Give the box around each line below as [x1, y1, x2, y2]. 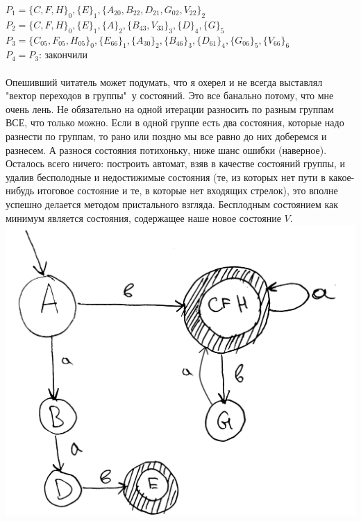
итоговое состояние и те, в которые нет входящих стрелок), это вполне [37, 183, 338, 198]
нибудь [6, 183, 35, 198]
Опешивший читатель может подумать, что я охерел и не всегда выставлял [6, 74, 323, 89]
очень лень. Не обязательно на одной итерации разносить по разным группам [6, 101, 334, 116]
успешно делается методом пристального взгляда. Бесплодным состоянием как [6, 196, 339, 211]
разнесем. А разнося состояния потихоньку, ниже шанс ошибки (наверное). [6, 142, 327, 157]
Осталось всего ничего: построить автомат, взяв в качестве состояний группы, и [6, 156, 346, 171]
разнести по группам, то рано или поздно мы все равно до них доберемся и [6, 128, 327, 143]
